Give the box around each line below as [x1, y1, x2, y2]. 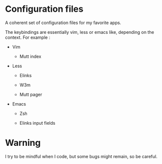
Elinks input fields [19, 120, 55, 126]
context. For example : [5, 34, 51, 40]
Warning [5, 137, 41, 148]
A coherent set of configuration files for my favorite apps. [5, 20, 121, 26]
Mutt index [19, 53, 42, 59]
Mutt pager [19, 91, 43, 97]
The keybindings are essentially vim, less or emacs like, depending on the [5, 29, 155, 35]
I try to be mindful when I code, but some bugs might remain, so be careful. [5, 153, 158, 159]
